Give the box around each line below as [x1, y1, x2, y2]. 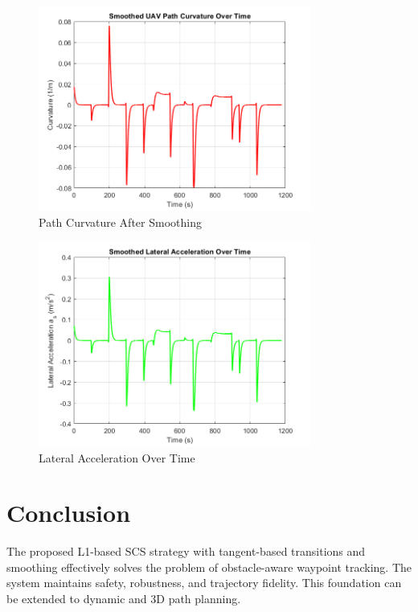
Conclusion [6, 496, 131, 529]
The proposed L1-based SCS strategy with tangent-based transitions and [6, 543, 366, 560]
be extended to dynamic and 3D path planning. [6, 590, 241, 607]
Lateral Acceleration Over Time [39, 449, 195, 466]
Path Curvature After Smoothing [39, 213, 202, 230]
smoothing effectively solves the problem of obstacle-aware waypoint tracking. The [6, 558, 412, 575]
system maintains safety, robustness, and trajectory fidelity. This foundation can [6, 574, 402, 591]
